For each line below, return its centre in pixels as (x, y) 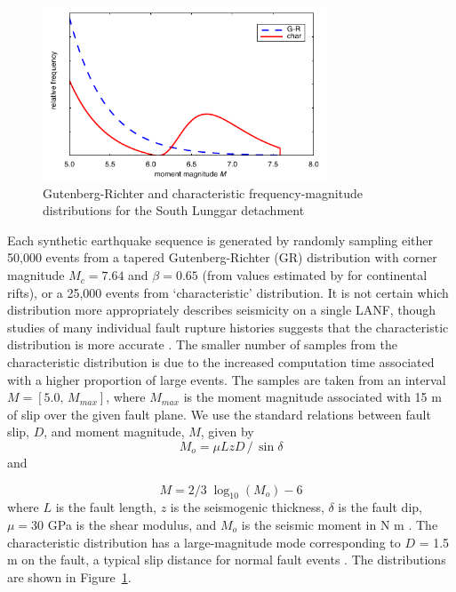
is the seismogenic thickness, (247, 507)
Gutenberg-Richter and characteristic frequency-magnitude (203, 192)
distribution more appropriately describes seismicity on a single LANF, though (222, 310)
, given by (227, 432)
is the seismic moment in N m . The (340, 524)
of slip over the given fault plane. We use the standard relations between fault (219, 414)
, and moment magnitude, (114, 432)
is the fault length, (106, 507)
